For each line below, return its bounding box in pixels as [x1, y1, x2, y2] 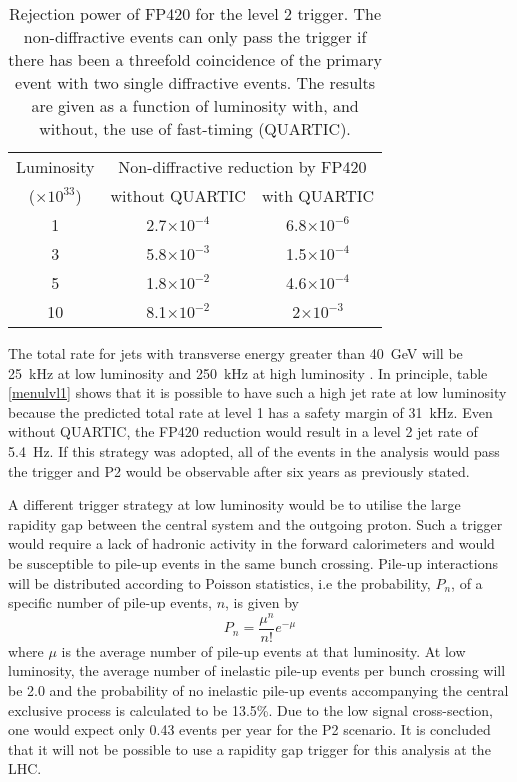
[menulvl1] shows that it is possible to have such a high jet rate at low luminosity [8, 382, 507, 403]
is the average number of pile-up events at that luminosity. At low [61, 640, 466, 661]
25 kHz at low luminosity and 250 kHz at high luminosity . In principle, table [8, 362, 488, 383]
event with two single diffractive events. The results [15, 71, 376, 94]
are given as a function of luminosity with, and [31, 94, 359, 117]
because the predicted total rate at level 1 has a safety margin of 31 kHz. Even [8, 401, 493, 422]
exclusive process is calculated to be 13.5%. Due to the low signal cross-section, [8, 699, 493, 720]
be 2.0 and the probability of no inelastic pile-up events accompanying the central [8, 680, 509, 701]
